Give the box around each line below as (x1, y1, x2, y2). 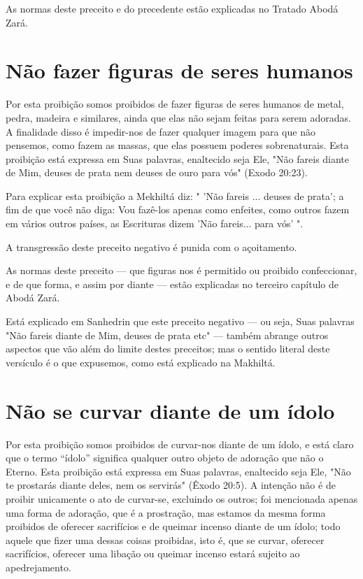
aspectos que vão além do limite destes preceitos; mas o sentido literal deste (6, 341, 330, 356)
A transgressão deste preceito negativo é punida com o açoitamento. (6, 239, 297, 254)
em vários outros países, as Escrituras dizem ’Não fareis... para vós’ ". (6, 216, 304, 231)
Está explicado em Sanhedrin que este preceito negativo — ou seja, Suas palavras (6, 314, 355, 329)
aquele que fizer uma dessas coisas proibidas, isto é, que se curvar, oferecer (6, 532, 325, 547)
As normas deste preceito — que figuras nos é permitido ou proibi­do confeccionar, (6, 263, 357, 278)
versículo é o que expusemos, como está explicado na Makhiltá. (6, 355, 276, 369)
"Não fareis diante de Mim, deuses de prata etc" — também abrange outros (6, 327, 329, 342)
